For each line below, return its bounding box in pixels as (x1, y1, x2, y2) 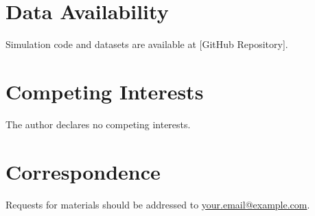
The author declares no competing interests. (5, 117, 191, 131)
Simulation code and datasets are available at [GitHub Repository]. (5, 37, 288, 51)
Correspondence (5, 157, 161, 185)
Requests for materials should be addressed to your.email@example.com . (5, 197, 310, 211)
